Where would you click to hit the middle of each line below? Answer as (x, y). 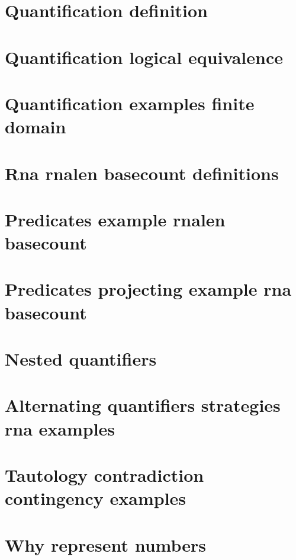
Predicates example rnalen (115, 219)
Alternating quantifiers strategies (143, 405)
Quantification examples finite (130, 103)
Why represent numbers (106, 544)
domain (36, 127)
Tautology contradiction (104, 474)
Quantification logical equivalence (144, 57)
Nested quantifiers (81, 359)
